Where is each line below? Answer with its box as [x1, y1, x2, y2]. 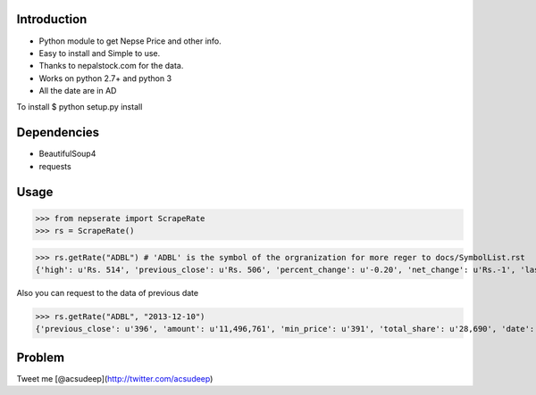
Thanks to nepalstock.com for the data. [38, 61, 184, 71]
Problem [16, 350, 65, 365]
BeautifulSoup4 [38, 148, 96, 160]
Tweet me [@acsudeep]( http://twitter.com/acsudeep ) [16, 373, 214, 383]
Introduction [16, 12, 88, 27]
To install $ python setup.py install [16, 102, 143, 112]
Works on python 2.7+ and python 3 [38, 72, 172, 84]
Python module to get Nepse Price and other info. [38, 36, 222, 46]
